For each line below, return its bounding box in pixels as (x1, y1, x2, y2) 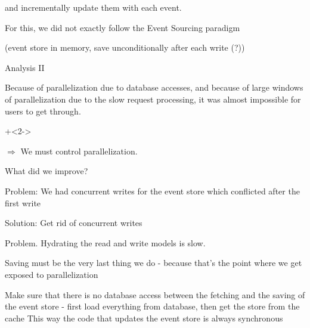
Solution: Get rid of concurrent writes (5, 216, 142, 229)
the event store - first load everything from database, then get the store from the (5, 300, 300, 312)
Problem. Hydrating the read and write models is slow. (5, 236, 206, 249)
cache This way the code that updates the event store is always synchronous (5, 311, 283, 324)
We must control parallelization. (20, 144, 138, 157)
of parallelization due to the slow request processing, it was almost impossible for (5, 92, 301, 105)
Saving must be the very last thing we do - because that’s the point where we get (5, 256, 302, 269)
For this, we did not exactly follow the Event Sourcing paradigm (5, 21, 240, 33)
